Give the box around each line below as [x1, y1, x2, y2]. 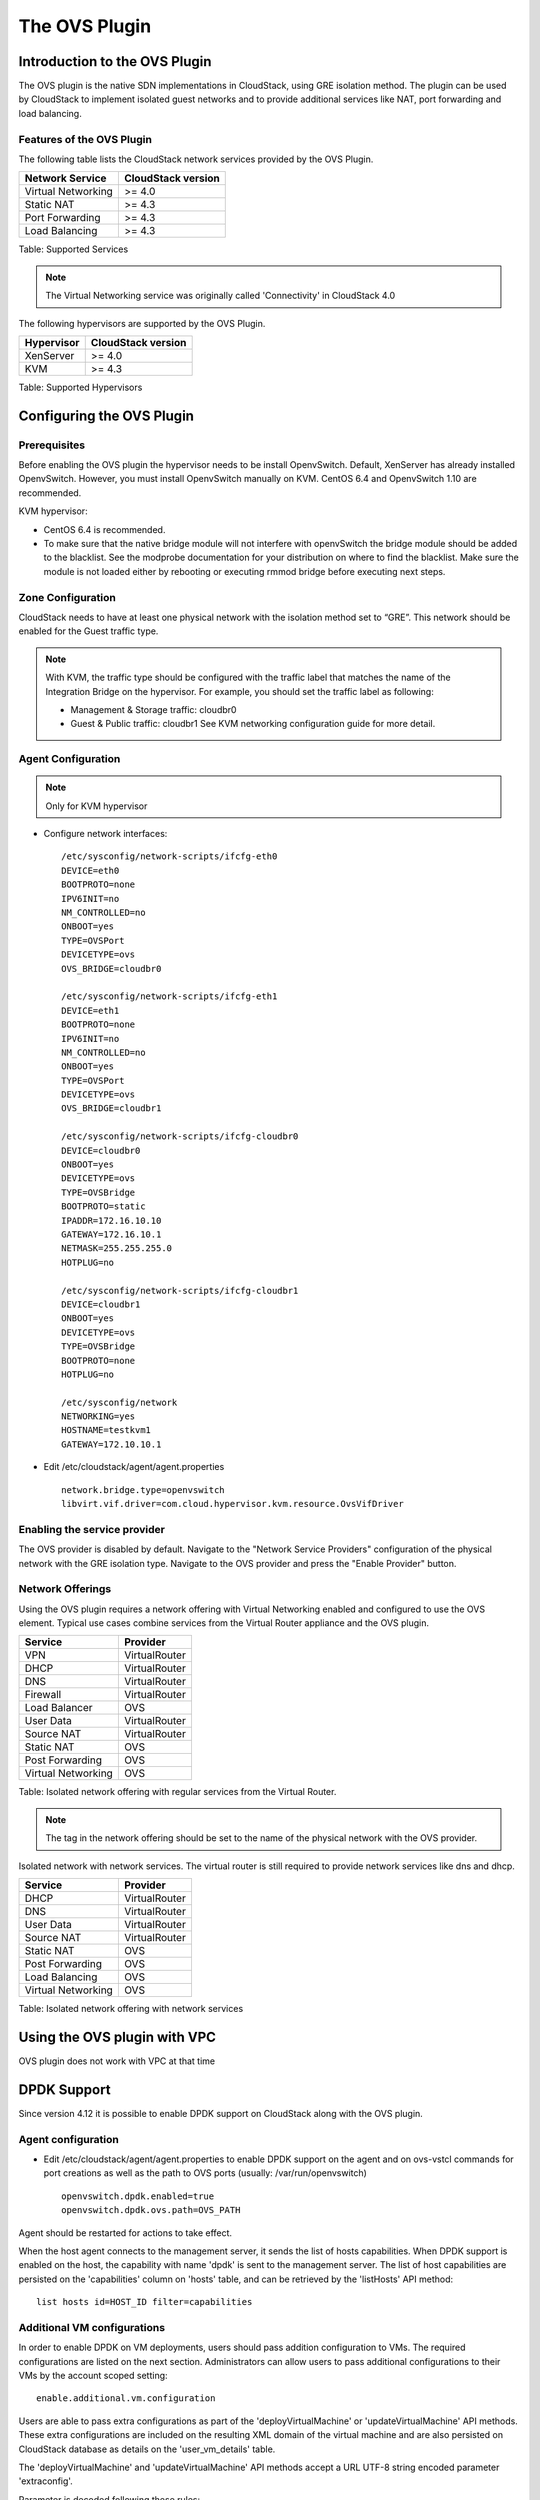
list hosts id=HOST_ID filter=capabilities [36, 2296, 253, 2308]
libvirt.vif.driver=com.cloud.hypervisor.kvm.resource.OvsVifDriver [61, 1498, 404, 1510]
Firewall [24, 1688, 62, 1702]
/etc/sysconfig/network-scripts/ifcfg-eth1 [61, 991, 278, 1002]
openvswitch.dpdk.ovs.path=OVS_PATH [61, 2205, 241, 2216]
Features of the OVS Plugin [18, 132, 152, 146]
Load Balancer [24, 1701, 94, 1715]
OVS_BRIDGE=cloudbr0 [61, 963, 162, 974]
